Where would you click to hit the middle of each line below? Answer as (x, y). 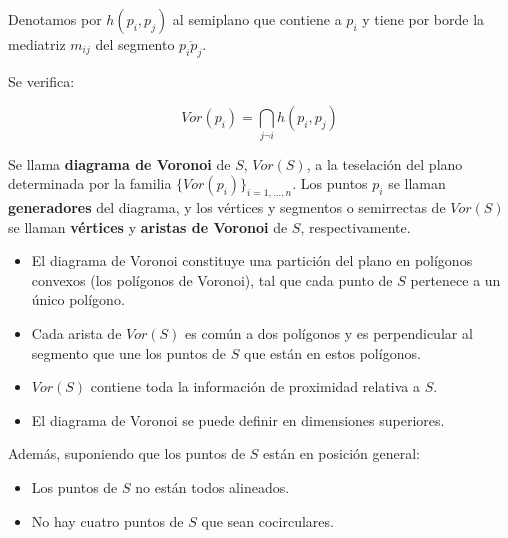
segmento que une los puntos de (129, 352)
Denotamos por (55, 19)
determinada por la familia (90, 183)
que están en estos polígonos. (332, 352)
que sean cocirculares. (267, 520)
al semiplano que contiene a (257, 19)
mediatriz (37, 44)
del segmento (135, 44)
